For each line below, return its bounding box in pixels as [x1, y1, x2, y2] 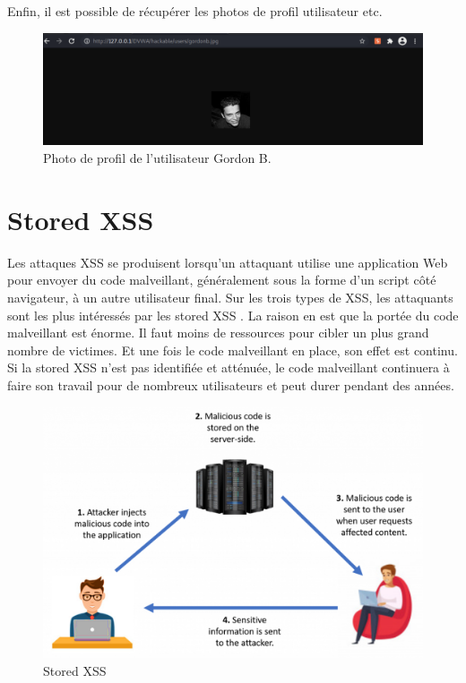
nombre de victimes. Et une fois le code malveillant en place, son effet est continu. [7, 340, 458, 359]
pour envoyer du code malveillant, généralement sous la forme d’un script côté [7, 270, 436, 289]
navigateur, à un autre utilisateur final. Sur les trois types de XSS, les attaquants [7, 287, 453, 306]
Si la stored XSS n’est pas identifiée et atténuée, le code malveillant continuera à [7, 358, 450, 377]
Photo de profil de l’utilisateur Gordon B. [43, 149, 272, 167]
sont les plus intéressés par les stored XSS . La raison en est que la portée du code [7, 305, 459, 324]
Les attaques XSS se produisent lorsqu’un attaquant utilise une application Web [7, 252, 448, 271]
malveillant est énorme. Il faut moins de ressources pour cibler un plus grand [7, 323, 429, 342]
